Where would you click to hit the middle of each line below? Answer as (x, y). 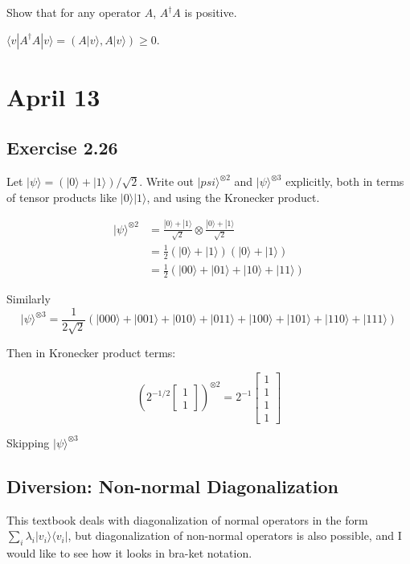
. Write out (166, 181)
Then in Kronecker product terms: (91, 353)
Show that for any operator (74, 12)
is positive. (211, 12)
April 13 (53, 96)
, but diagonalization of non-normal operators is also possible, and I (235, 535)
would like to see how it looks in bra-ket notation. (129, 553)
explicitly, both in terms (345, 181)
